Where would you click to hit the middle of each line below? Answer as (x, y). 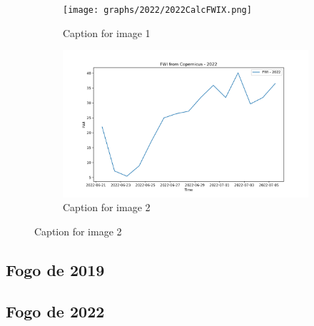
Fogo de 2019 (55, 269)
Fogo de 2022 (55, 311)
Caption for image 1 (107, 32)
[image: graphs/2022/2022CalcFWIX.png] (157, 10)
